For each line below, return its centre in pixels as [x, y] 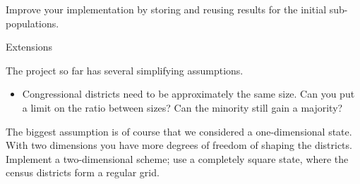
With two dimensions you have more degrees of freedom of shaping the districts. [179, 145]
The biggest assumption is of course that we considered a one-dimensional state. [179, 131]
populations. [32, 23]
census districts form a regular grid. [83, 172]
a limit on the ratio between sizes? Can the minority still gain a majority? [182, 107]
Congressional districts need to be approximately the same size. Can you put [188, 94]
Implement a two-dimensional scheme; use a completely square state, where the [177, 158]
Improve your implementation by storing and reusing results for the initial [166, 9]
